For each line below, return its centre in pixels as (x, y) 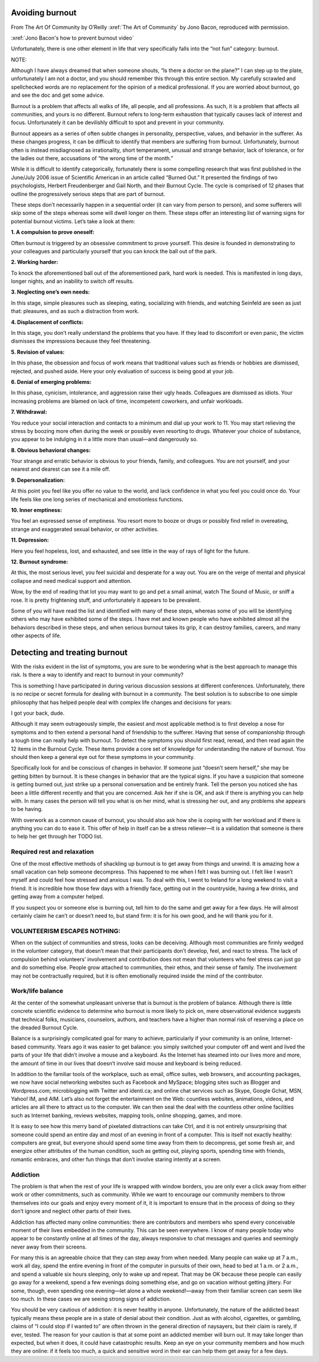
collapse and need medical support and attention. (71, 581)
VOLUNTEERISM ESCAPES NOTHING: (66, 931)
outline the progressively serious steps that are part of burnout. (88, 194)
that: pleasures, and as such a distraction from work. (75, 311)
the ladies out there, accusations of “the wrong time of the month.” (92, 158)
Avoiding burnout (44, 13)
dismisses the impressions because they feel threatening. (81, 341)
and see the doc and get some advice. (58, 95)
